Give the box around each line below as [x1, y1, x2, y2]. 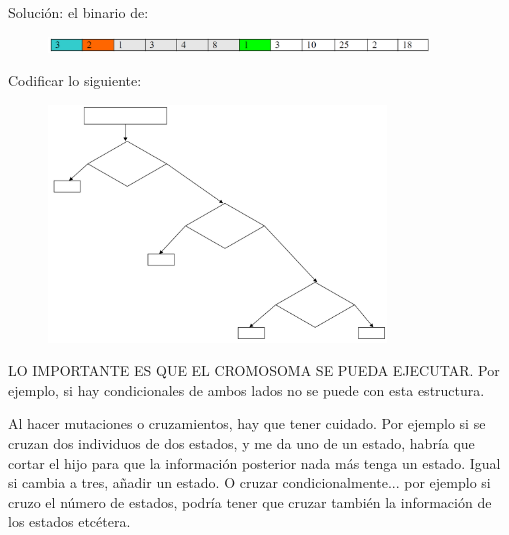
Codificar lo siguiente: [8, 70, 142, 91]
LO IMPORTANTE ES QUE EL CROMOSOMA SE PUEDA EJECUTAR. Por [8, 360, 500, 381]
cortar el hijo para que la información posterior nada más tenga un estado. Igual [8, 452, 501, 473]
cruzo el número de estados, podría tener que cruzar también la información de [8, 491, 492, 512]
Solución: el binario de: [8, 2, 149, 22]
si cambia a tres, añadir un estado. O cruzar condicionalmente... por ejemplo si [8, 472, 491, 493]
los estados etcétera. [8, 511, 131, 532]
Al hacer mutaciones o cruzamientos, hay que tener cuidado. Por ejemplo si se [8, 413, 486, 434]
